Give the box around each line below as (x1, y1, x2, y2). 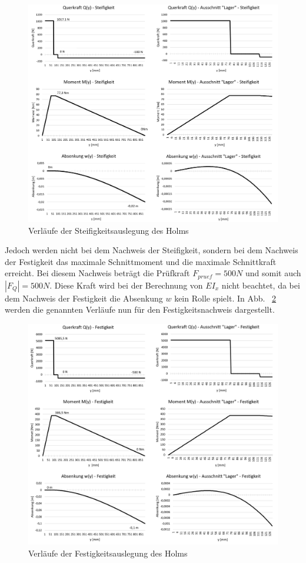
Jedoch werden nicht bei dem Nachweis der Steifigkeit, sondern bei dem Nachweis (5, 244, 298, 256)
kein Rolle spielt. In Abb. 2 (174, 292, 277, 304)
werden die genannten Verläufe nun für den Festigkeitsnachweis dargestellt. (5, 303, 275, 316)
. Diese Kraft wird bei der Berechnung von (49, 279, 203, 291)
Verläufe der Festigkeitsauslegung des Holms (28, 547, 188, 559)
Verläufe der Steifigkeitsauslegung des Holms (28, 224, 189, 236)
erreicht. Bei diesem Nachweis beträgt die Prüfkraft (5, 267, 190, 279)
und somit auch (245, 267, 301, 279)
